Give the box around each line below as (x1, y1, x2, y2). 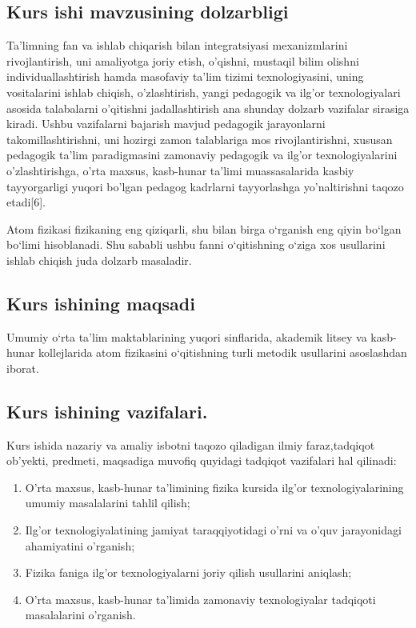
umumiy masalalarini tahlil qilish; (25, 494, 190, 511)
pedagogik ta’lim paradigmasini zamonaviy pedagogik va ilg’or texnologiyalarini (6, 146, 398, 163)
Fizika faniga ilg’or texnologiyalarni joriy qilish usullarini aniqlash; (25, 564, 352, 581)
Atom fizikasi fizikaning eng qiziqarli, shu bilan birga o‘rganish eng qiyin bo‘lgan (6, 220, 402, 237)
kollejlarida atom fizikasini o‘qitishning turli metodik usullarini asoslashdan (38, 344, 407, 361)
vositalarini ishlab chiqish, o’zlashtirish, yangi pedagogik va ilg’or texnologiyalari (6, 83, 401, 100)
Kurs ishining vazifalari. (6, 398, 208, 423)
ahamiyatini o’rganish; (25, 537, 135, 554)
